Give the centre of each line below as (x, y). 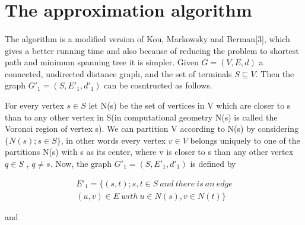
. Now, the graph (81, 163)
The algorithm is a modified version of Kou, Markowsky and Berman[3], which (147, 38)
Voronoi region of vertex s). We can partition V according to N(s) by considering (152, 129)
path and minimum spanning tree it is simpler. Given (102, 62)
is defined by (213, 163)
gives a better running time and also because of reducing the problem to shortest (152, 50)
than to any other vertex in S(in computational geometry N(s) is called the (141, 117)
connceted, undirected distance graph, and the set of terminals (118, 73)
